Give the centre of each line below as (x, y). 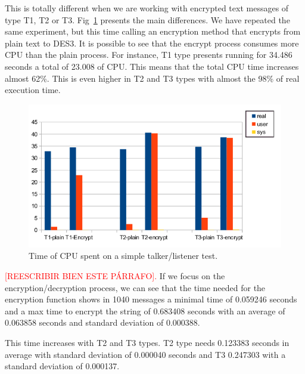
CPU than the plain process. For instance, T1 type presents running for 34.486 (149, 55)
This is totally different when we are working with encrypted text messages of (147, 8)
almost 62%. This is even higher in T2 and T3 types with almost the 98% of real (152, 78)
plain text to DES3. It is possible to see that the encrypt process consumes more (152, 43)
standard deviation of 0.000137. (62, 366)
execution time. (33, 90)
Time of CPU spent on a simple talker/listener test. (123, 256)
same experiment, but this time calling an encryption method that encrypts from (153, 31)
